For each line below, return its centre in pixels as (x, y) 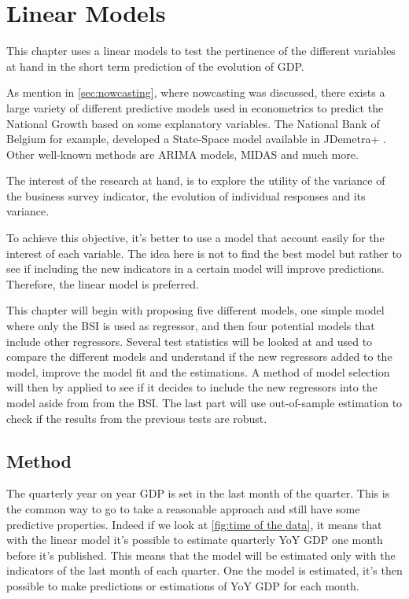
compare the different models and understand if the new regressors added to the (199, 356)
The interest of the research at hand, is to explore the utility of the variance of (196, 180)
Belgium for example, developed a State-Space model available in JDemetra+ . (196, 139)
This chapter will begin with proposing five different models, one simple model (195, 310)
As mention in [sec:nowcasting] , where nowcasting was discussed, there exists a (196, 92)
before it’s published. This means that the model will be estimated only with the (201, 555)
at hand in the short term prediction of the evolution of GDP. (155, 66)
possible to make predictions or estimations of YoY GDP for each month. (183, 585)
